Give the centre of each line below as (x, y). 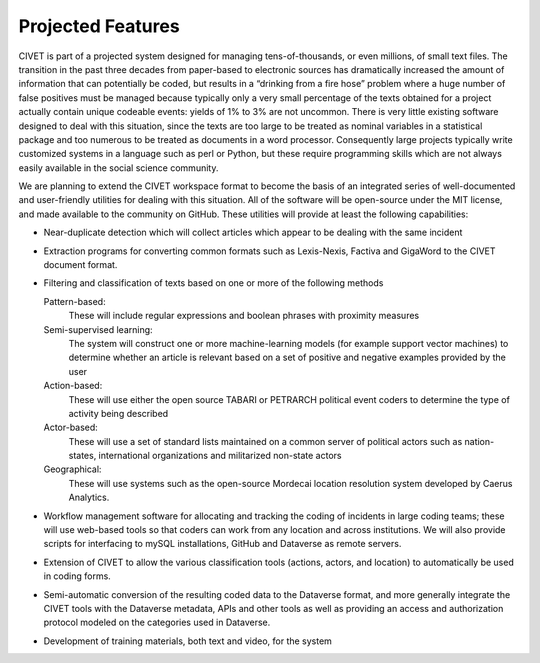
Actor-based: (71, 427)
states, (82, 456)
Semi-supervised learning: (98, 329)
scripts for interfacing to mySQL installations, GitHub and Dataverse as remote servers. (222, 544)
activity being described (118, 413)
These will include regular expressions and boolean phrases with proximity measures (244, 316)
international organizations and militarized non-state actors (220, 456)
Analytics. (89, 497)
